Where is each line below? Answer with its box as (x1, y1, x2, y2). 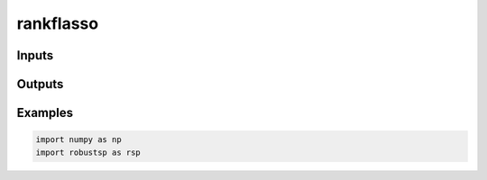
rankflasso (16, 13, 99, 33)
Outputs (16, 76, 64, 92)
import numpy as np (35, 135, 122, 145)
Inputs (16, 48, 54, 63)
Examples (16, 105, 74, 121)
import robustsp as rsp (35, 147, 142, 157)
